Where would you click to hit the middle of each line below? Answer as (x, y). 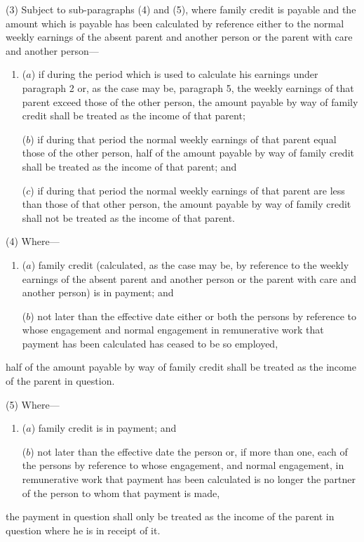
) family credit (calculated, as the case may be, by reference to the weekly (190, 264)
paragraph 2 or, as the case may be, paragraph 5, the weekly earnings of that (188, 87)
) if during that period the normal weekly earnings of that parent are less (188, 190)
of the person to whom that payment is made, (121, 493)
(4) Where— (33, 241)
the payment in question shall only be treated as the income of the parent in (170, 516)
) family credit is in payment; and (104, 428)
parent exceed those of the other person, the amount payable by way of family (190, 101)
